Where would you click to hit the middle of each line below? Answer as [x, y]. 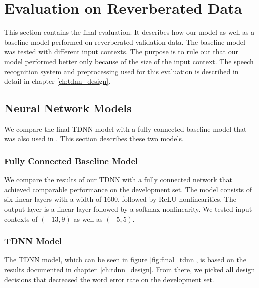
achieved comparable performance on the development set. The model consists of [128, 189]
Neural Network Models [68, 108]
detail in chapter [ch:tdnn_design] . [57, 81]
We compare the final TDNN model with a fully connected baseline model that [125, 129]
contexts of [21, 219]
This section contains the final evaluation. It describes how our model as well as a [129, 32]
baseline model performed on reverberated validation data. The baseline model [125, 42]
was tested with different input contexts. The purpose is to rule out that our [121, 52]
